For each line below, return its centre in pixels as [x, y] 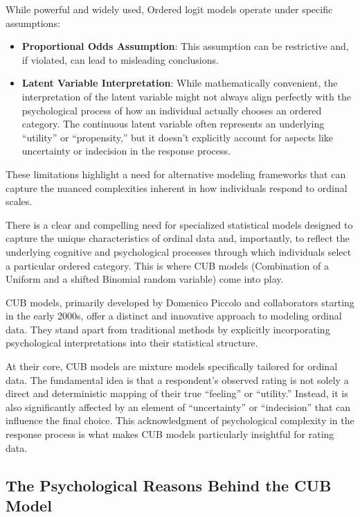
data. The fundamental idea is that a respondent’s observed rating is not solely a [177, 379]
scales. [19, 201]
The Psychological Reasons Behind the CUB [169, 485]
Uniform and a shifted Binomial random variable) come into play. [145, 279]
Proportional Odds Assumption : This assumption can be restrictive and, [185, 46]
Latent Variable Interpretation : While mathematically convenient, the [180, 83]
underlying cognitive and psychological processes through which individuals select [179, 251]
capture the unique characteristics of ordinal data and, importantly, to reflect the [178, 238]
